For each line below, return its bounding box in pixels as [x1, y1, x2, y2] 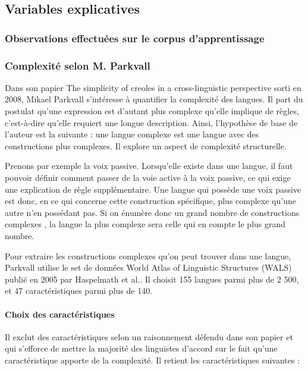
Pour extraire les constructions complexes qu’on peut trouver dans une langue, [5, 249, 291, 262]
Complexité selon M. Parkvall [5, 58, 150, 73]
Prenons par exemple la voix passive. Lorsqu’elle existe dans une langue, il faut [5, 159, 293, 172]
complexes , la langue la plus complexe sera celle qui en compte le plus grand [5, 218, 286, 230]
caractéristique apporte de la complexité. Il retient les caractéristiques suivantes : [5, 353, 300, 366]
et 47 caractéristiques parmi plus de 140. [5, 284, 153, 297]
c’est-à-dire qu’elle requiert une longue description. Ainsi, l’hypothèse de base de [5, 116, 298, 128]
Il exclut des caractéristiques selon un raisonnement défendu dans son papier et [5, 330, 293, 343]
